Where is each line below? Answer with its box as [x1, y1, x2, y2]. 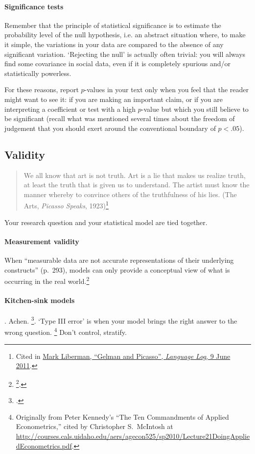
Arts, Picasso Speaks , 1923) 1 [23, 199, 109, 210]
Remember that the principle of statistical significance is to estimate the [4, 20, 221, 30]
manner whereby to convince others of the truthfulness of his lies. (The [23, 189, 237, 199]
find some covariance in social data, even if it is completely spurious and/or [4, 58, 231, 69]
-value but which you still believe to [141, 103, 249, 114]
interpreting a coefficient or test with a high [4, 103, 136, 114]
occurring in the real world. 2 [4, 275, 90, 286]
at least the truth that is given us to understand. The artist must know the [23, 179, 250, 190]
